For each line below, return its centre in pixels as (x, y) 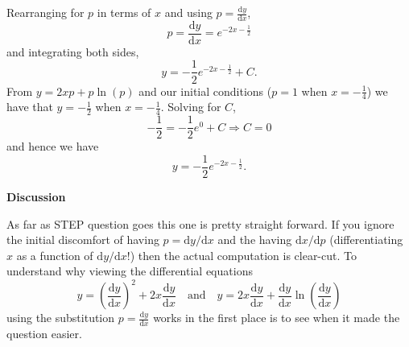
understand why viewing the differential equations (130, 271)
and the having (255, 240)
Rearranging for (45, 12)
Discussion (36, 196)
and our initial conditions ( (205, 91)
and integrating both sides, (73, 51)
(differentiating (366, 240)
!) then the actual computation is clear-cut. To (242, 255)
